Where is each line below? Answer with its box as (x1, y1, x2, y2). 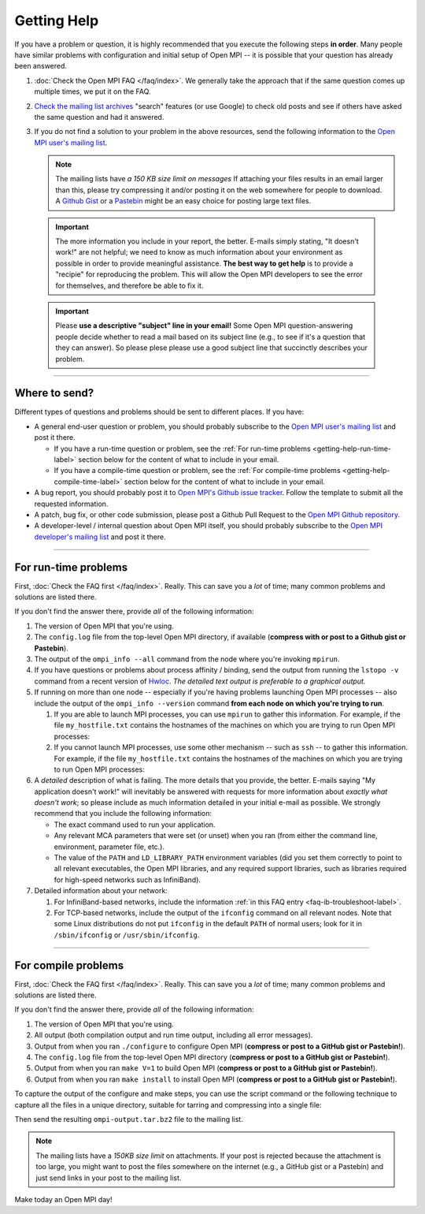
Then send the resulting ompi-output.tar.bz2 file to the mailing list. (14, 1114, 243, 1123)
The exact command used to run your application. (54, 820, 216, 829)
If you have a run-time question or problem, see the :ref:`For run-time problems (54, 444, 311, 453)
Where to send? (14, 386, 94, 400)
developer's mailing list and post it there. (34, 532, 166, 542)
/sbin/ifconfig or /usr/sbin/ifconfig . (54, 930, 200, 940)
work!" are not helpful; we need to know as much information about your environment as (55, 248, 343, 257)
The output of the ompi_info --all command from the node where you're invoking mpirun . (34, 654, 340, 664)
